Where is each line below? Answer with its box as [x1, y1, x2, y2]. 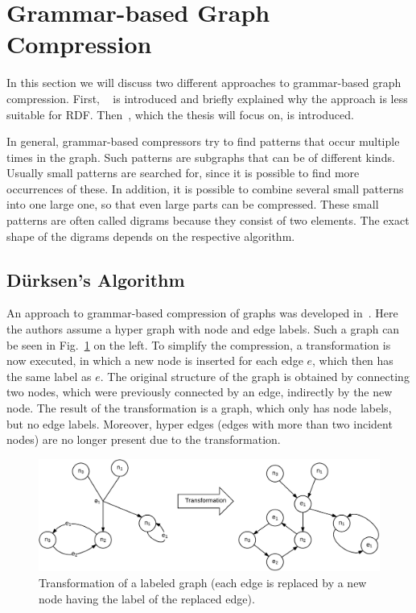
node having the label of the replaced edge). [39, 590, 255, 607]
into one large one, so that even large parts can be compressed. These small [6, 196, 379, 213]
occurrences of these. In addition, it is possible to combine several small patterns [6, 180, 404, 197]
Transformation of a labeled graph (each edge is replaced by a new [39, 574, 367, 590]
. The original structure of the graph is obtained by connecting [100, 367, 410, 384]
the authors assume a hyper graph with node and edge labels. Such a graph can [6, 321, 400, 338]
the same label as [6, 367, 92, 384]
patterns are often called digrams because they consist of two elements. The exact [6, 212, 410, 229]
